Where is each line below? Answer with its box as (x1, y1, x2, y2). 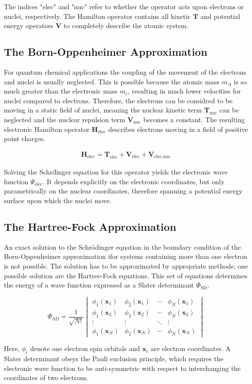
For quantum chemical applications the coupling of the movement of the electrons (4, 66, 247, 77)
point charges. (4, 133, 46, 144)
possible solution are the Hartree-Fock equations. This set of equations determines (4, 270, 248, 280)
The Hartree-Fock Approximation (4, 219, 176, 234)
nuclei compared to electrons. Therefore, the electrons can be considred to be (4, 95, 233, 105)
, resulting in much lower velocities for (127, 86, 241, 96)
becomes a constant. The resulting (143, 114, 245, 124)
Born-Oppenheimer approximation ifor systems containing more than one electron (4, 251, 247, 261)
